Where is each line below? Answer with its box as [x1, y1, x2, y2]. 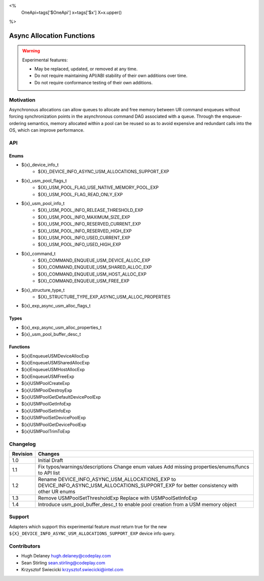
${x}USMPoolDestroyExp [21, 387, 72, 393]
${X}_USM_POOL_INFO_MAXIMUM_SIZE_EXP [38, 214, 131, 220]
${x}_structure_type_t [21, 287, 65, 293]
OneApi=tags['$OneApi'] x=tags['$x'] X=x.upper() [21, 10, 122, 16]
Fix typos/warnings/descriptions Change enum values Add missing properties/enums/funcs [38, 463, 249, 470]
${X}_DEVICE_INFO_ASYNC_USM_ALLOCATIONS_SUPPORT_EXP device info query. [9, 530, 176, 536]
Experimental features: [22, 57, 68, 63]
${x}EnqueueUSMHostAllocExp [21, 367, 85, 373]
